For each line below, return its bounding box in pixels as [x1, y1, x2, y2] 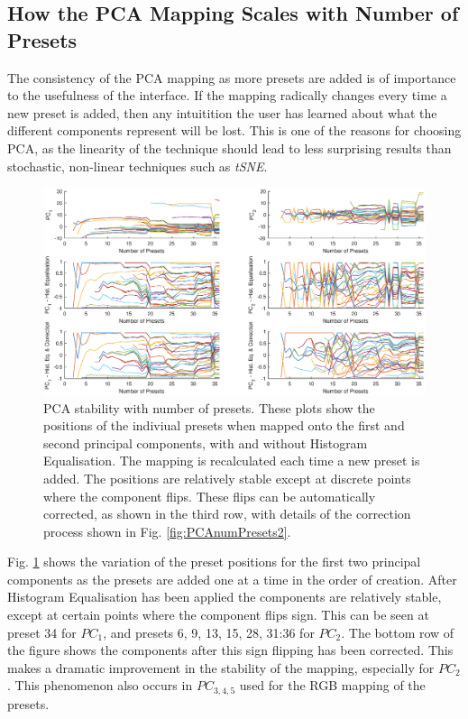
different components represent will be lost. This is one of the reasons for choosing [7, 121, 462, 140]
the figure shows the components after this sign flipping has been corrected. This [7, 641, 454, 659]
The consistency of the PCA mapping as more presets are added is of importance [7, 68, 456, 87]
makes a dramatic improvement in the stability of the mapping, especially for [7, 658, 435, 677]
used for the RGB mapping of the [239, 676, 426, 695]
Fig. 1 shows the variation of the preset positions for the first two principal [7, 552, 421, 571]
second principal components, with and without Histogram [43, 433, 368, 452]
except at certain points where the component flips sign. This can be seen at [7, 605, 429, 624]
